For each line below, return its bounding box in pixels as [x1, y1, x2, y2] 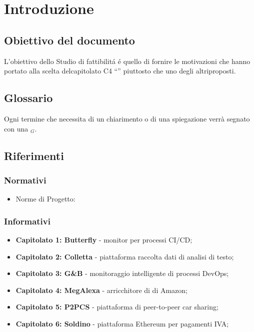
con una [4, 123, 28, 133]
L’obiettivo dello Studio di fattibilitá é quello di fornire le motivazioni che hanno [4, 55, 250, 66]
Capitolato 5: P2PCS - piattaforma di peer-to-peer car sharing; [15, 301, 218, 312]
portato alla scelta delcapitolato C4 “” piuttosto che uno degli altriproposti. [4, 65, 236, 76]
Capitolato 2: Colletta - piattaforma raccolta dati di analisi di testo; [15, 251, 234, 261]
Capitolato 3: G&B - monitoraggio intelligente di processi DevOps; [15, 268, 229, 278]
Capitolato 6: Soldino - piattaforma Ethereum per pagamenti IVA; [15, 318, 229, 328]
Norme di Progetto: [15, 193, 75, 204]
